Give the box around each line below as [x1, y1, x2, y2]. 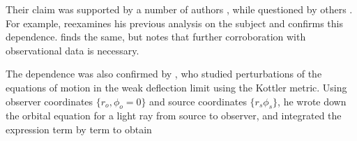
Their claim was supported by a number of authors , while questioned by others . [6, 2, 353, 16]
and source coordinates [149, 94, 247, 108]
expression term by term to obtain [6, 121, 152, 136]
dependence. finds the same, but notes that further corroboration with [6, 29, 306, 44]
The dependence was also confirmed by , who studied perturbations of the [6, 66, 322, 81]
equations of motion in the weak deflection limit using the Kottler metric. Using [6, 80, 347, 94]
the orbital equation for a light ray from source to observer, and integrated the [6, 108, 342, 123]
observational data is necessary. [6, 43, 139, 57]
